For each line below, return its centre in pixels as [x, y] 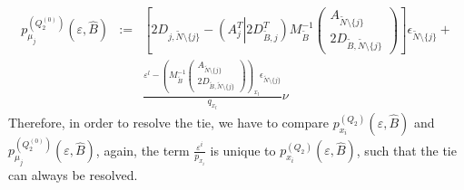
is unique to [243, 150]
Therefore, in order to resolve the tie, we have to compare [168, 122]
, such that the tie [406, 150]
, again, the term [143, 150]
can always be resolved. [73, 175]
